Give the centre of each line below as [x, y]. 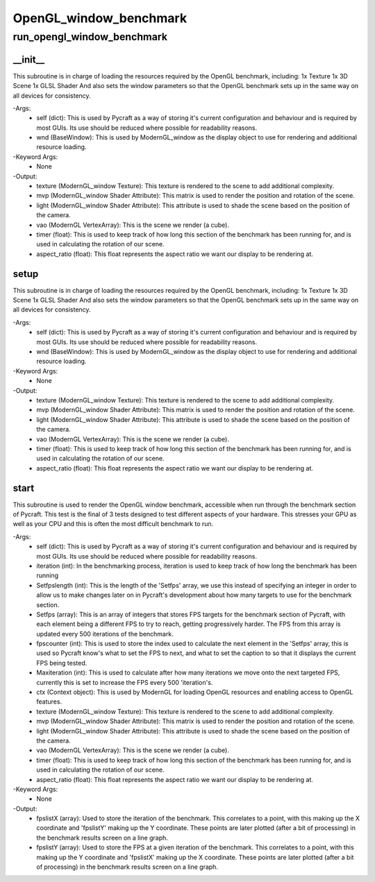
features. [49, 702]
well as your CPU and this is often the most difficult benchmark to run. [113, 524]
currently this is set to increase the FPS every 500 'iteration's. [125, 682]
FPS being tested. [62, 663]
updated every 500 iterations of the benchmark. [105, 634]
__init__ [29, 59]
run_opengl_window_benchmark [90, 37]
